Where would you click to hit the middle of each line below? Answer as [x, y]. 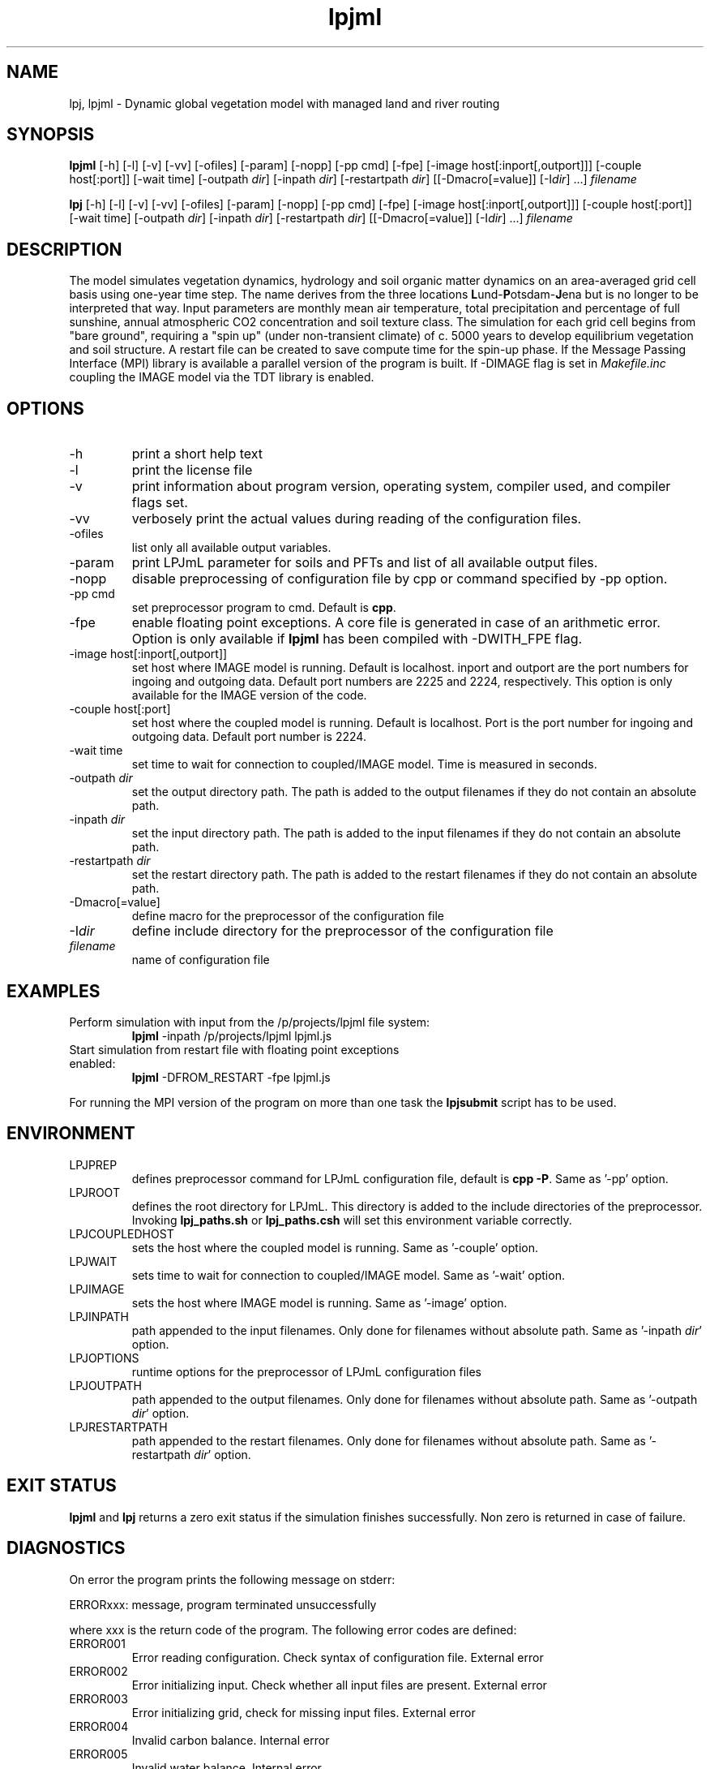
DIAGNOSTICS [66, 1548]
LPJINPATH [99, 1316]
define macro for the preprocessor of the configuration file [288, 916]
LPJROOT [94, 1192]
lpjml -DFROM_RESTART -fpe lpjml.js [231, 1077]
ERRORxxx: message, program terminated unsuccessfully [223, 1604]
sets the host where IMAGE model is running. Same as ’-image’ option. [319, 1302]
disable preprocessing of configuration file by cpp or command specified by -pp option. [400, 579]
